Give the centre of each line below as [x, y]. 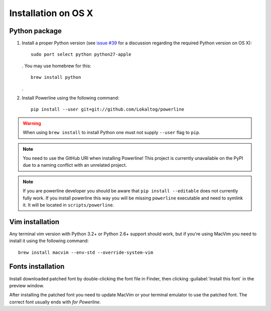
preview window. [27, 285]
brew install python [56, 77]
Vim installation [34, 222]
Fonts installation [37, 267]
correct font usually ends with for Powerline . [55, 302]
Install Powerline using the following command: [71, 98]
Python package [36, 31]
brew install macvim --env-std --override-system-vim [86, 252]
